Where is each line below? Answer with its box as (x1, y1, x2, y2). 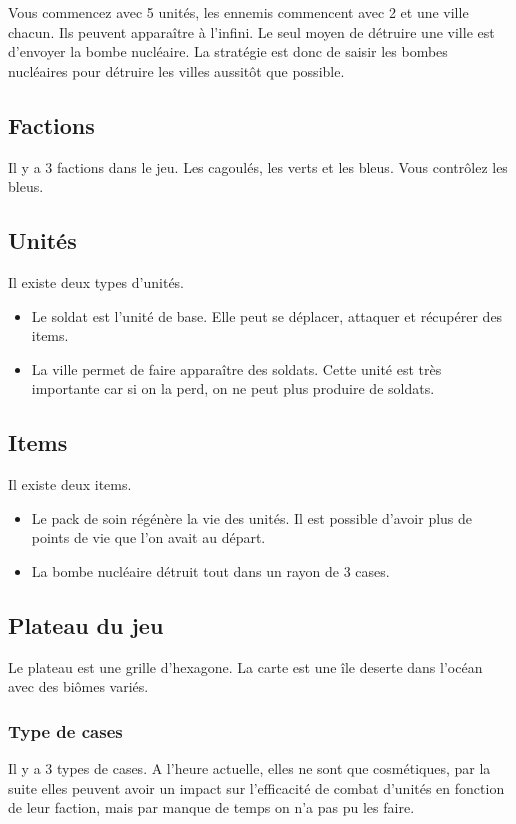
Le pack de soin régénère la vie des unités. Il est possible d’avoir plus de (31, 507, 473, 528)
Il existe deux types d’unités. (8, 271, 185, 292)
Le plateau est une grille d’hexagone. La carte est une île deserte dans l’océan (8, 656, 483, 677)
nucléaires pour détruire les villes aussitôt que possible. (8, 60, 345, 81)
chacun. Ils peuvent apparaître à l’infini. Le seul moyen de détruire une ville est (8, 21, 495, 42)
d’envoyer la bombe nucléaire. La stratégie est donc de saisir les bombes (8, 41, 448, 62)
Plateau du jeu (8, 609, 164, 640)
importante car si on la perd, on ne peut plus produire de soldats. (31, 378, 435, 399)
